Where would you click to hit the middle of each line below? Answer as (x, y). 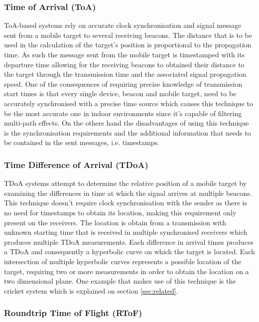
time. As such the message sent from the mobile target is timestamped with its (125, 54)
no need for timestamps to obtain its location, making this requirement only (120, 212)
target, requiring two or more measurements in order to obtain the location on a (127, 271)
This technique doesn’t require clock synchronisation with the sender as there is (126, 203)
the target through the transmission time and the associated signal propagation (125, 74)
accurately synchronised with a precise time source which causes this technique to (129, 103)
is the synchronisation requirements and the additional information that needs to (128, 132)
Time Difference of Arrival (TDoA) (76, 164)
